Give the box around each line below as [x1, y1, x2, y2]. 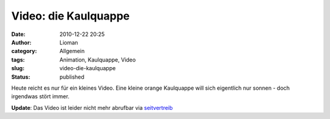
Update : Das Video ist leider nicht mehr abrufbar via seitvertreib [11, 104, 174, 111]
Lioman [59, 38, 79, 46]
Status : [11, 73, 31, 81]
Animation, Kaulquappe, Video [59, 56, 136, 63]
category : [11, 48, 37, 55]
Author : [11, 38, 32, 46]
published [59, 73, 85, 81]
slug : [11, 65, 24, 72]
